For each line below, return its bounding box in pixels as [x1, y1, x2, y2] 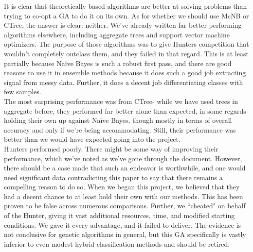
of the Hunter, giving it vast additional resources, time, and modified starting [4, 210, 235, 220]
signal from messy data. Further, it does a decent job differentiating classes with [4, 77, 243, 87]
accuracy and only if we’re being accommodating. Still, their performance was [4, 124, 236, 134]
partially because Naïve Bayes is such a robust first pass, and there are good [4, 58, 232, 68]
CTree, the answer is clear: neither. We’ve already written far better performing [4, 20, 242, 30]
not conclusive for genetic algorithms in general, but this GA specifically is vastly [4, 229, 246, 239]
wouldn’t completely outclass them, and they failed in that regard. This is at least [4, 48, 249, 58]
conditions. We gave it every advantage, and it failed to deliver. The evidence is [4, 219, 241, 230]
